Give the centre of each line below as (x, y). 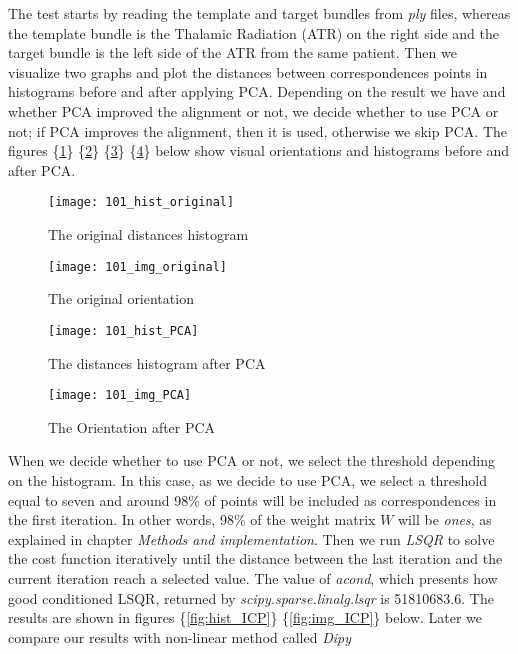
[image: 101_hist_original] (141, 202)
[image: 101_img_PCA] (120, 395)
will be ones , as (445, 519)
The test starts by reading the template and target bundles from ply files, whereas (259, 13)
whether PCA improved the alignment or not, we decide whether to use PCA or (253, 110)
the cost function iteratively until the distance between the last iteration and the (255, 558)
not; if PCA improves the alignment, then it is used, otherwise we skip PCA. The (257, 130)
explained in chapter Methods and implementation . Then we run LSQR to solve (251, 538)
